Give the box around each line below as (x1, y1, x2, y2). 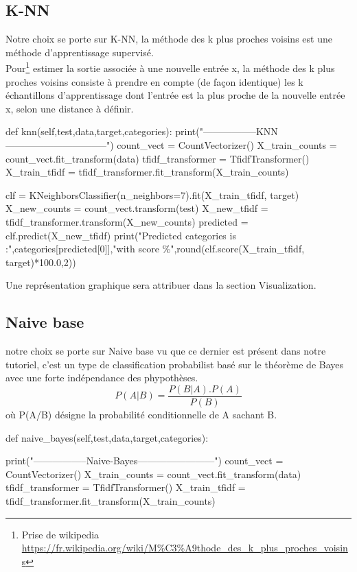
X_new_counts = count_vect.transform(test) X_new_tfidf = (5, 201, 268, 215)
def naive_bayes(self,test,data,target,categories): (5, 430, 209, 444)
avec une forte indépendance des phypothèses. (5, 370, 198, 385)
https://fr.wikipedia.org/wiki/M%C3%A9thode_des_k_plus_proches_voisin (21, 540, 348, 555)
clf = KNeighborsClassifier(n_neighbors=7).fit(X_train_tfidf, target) (5, 187, 299, 202)
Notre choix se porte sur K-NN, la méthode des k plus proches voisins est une (5, 32, 332, 46)
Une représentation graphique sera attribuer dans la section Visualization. (5, 278, 316, 292)
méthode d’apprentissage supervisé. (5, 45, 154, 59)
